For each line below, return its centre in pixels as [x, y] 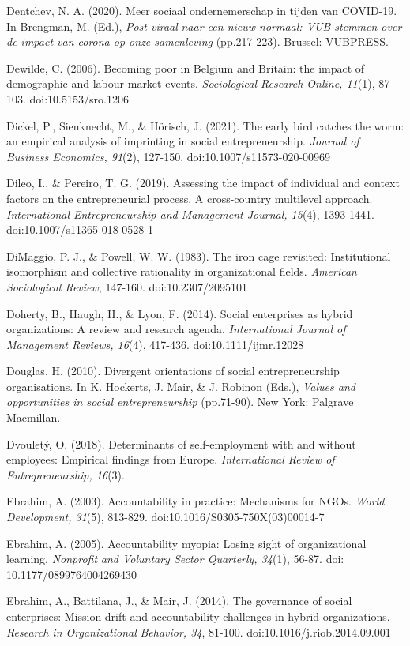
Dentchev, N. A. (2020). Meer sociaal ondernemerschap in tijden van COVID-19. [202, 10]
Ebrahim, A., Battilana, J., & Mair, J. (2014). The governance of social [179, 601]
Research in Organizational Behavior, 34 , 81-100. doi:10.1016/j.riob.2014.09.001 [199, 631]
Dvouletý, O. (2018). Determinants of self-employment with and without [181, 443]
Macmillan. [34, 417]
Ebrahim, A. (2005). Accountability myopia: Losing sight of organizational [186, 543]
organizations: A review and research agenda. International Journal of [176, 329]
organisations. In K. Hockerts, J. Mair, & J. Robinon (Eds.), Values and [181, 386]
